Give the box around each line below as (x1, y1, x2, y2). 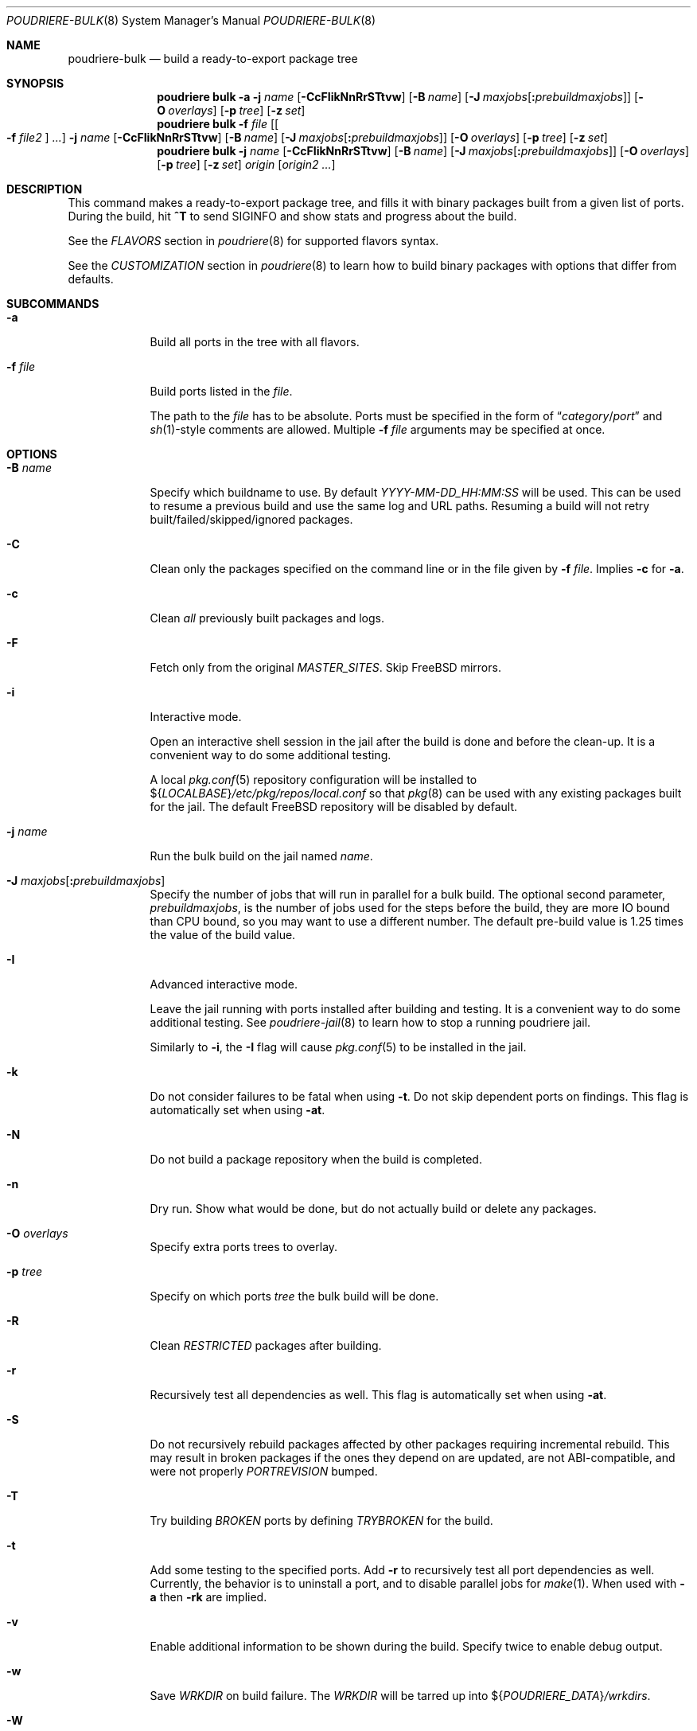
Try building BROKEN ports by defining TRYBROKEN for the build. (150, 1514, 493, 1527)
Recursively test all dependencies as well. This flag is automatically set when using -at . (150, 1388, 607, 1402)
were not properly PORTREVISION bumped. (150, 1464, 378, 1478)
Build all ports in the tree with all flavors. (150, 335, 360, 349)
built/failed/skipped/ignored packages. (150, 513, 353, 526)
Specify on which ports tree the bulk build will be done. (150, 1289, 439, 1303)
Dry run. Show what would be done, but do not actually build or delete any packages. (150, 1202, 597, 1215)
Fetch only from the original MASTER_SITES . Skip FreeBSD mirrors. (150, 661, 501, 674)
